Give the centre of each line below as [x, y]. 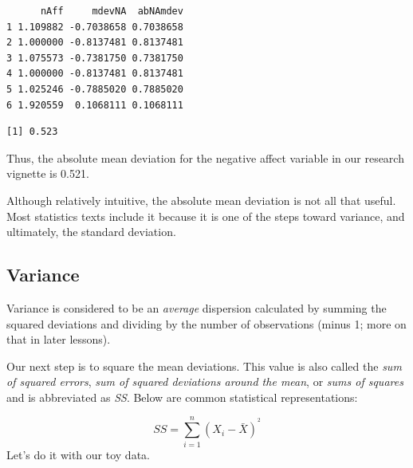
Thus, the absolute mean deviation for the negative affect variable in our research [205, 157]
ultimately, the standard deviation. [91, 232]
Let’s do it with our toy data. [78, 454]
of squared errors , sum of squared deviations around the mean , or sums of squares [205, 381]
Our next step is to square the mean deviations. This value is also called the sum [204, 366]
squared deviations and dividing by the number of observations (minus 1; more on [206, 323]
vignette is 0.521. [48, 173]
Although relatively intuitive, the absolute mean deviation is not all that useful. [201, 200]
